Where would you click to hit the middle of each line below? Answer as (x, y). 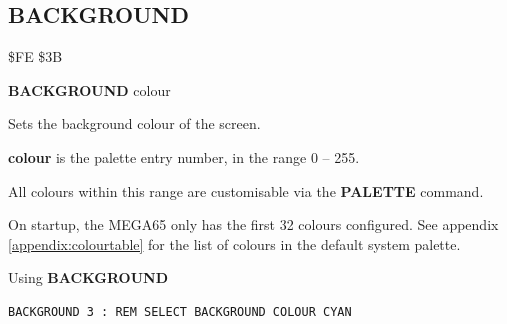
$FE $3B (35, 56)
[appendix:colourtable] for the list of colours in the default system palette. (234, 243)
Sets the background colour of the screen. (134, 123)
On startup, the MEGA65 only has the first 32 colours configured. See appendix (253, 224)
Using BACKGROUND (88, 277)
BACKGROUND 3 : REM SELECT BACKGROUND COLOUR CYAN (180, 311)
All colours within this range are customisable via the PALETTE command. (246, 190)
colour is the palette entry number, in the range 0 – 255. (184, 156)
